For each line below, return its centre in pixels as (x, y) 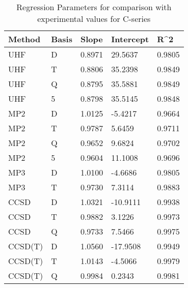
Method (24, 39)
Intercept (130, 39)
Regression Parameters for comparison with (94, 7)
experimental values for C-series (94, 19)
